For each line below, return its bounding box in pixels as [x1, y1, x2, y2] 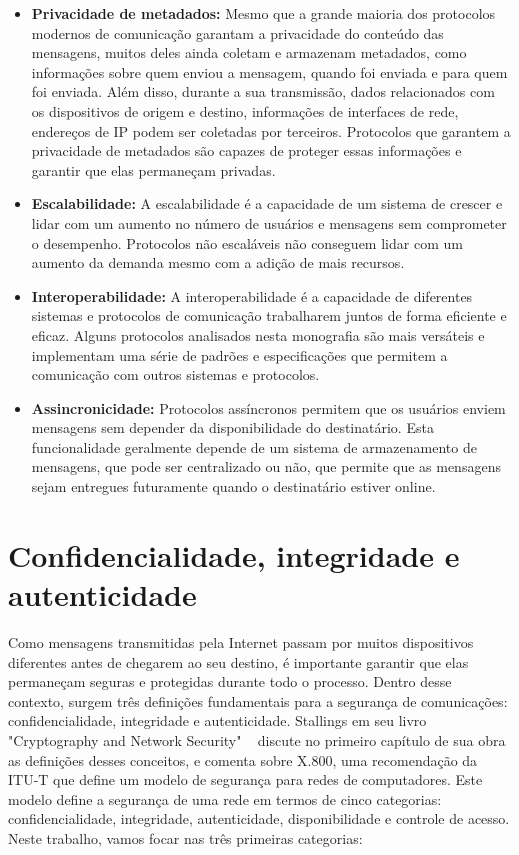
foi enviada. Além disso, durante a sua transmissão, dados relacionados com [31, 81, 495, 102]
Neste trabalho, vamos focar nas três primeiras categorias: [8, 827, 363, 848]
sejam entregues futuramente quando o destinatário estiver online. [31, 476, 436, 497]
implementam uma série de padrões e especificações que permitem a [31, 344, 448, 365]
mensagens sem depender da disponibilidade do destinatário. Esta [31, 417, 434, 438]
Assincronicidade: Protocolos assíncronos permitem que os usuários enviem [31, 397, 506, 418]
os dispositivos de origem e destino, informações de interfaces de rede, [31, 100, 459, 121]
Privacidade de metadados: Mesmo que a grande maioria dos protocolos [31, 3, 496, 23]
